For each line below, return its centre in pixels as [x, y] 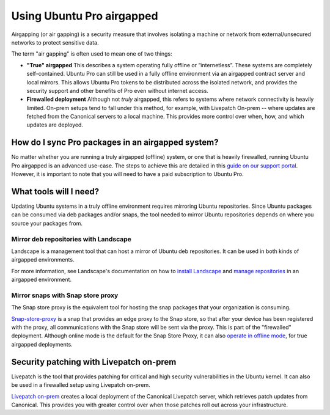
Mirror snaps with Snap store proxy [65, 295]
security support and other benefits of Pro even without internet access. [118, 90]
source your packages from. [47, 223]
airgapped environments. [43, 260]
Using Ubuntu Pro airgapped [85, 16]
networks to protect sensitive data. [55, 42]
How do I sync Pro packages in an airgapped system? [115, 143]
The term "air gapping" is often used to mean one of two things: [92, 54]
